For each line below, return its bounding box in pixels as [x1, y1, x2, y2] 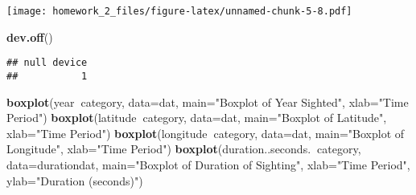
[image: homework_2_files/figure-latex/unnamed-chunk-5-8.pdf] [6, 6, 352, 17]
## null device [6, 57, 88, 69]
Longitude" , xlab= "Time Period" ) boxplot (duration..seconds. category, [6, 140, 361, 157]
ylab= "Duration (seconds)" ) [6, 172, 143, 189]
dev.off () [6, 28, 53, 45]
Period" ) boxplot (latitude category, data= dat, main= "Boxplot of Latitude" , [6, 109, 387, 126]
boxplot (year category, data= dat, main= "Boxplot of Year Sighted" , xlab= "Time [6, 93, 409, 110]
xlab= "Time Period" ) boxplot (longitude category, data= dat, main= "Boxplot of [6, 124, 405, 141]
